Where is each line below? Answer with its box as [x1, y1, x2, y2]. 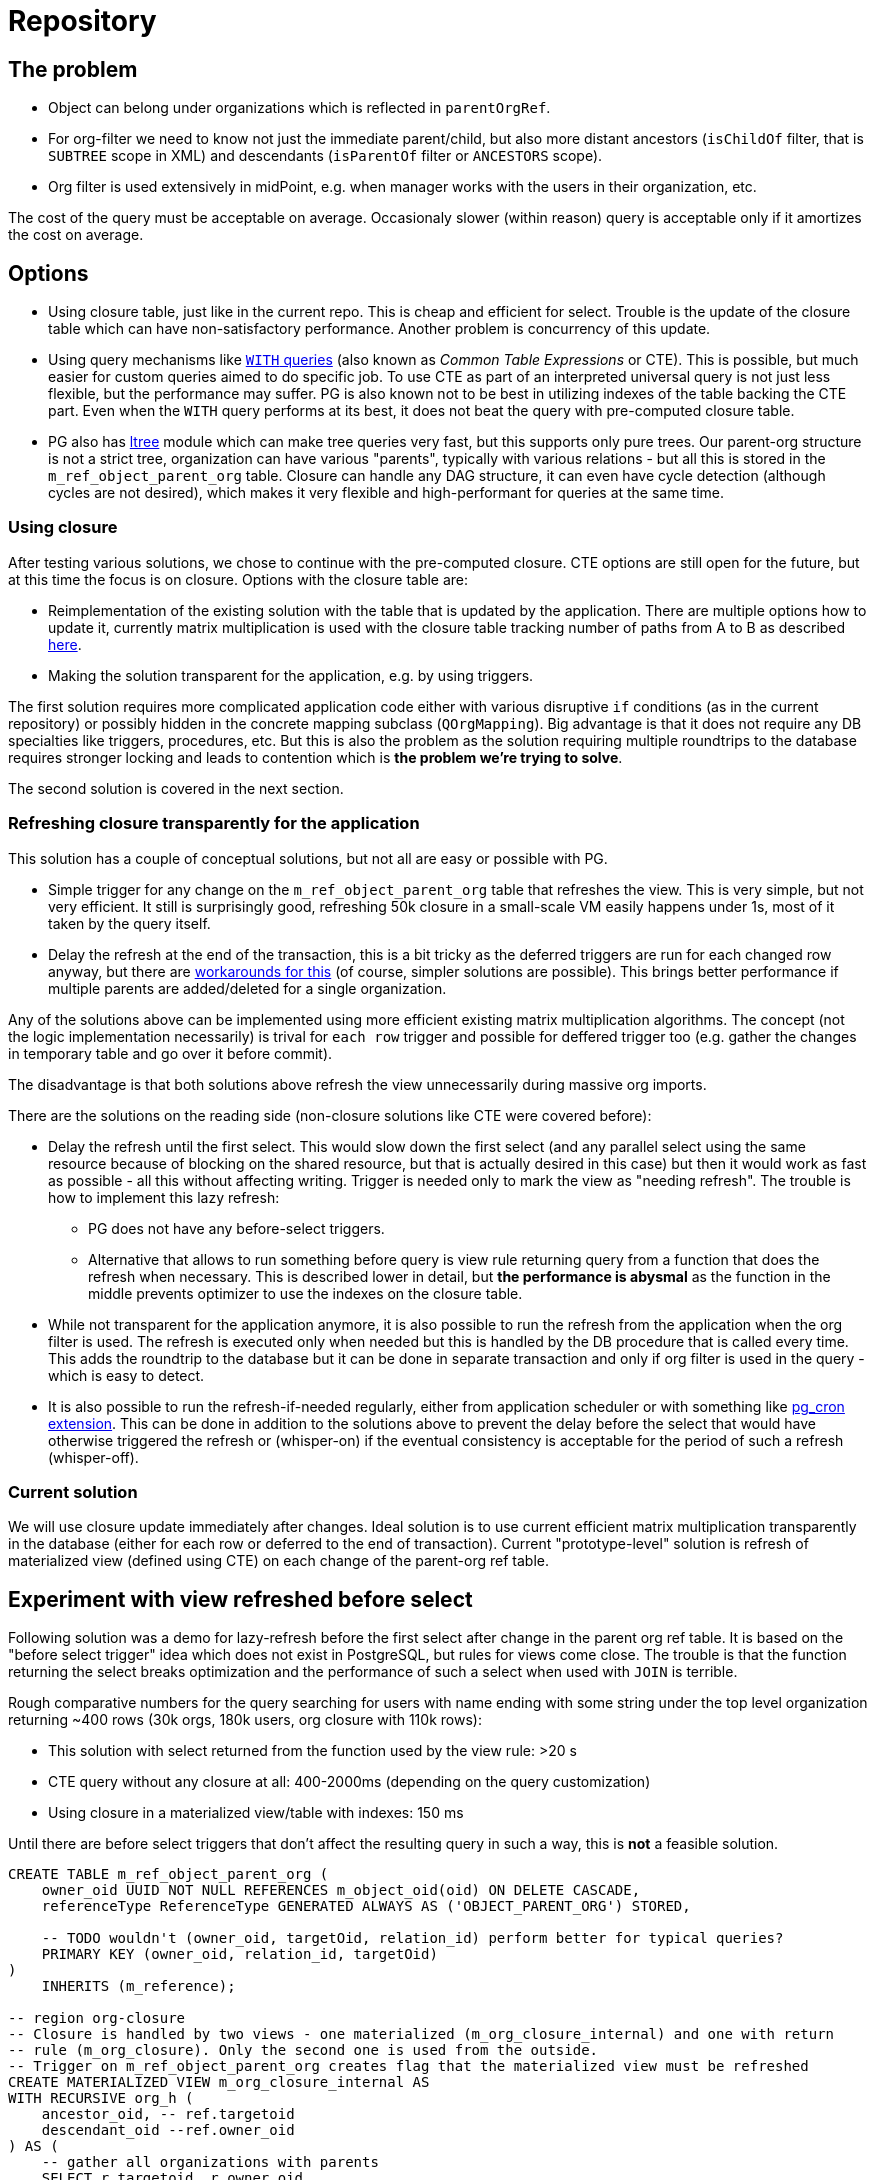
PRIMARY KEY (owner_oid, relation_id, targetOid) [41, 1946, 438, 1963]
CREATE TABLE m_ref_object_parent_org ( [8, 1866, 329, 1883]
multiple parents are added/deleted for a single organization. [48, 979, 447, 997]
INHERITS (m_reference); [41, 1978, 236, 1995]
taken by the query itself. [48, 914, 211, 932]
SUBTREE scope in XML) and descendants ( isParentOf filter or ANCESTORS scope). [48, 147, 603, 165]
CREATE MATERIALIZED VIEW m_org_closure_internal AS [8, 2074, 430, 2091]
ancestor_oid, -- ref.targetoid [41, 2106, 295, 2123]
